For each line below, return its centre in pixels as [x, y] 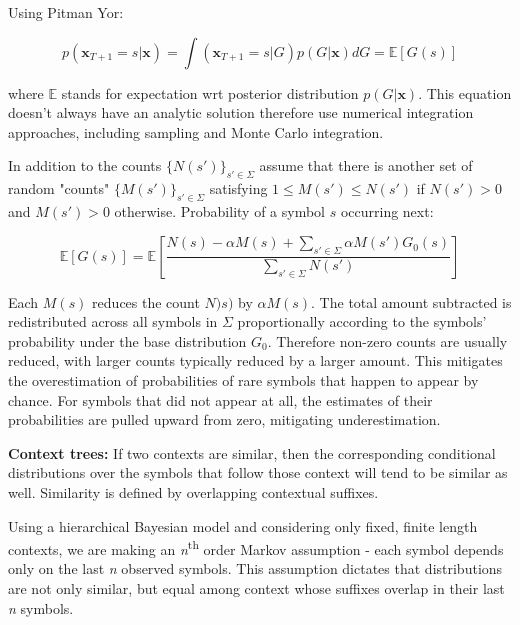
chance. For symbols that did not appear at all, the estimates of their [220, 399]
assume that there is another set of [366, 165]
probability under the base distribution [127, 340]
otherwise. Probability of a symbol [219, 210]
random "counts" [59, 188]
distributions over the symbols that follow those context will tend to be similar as [258, 472]
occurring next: [387, 210]
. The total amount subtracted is [411, 301]
